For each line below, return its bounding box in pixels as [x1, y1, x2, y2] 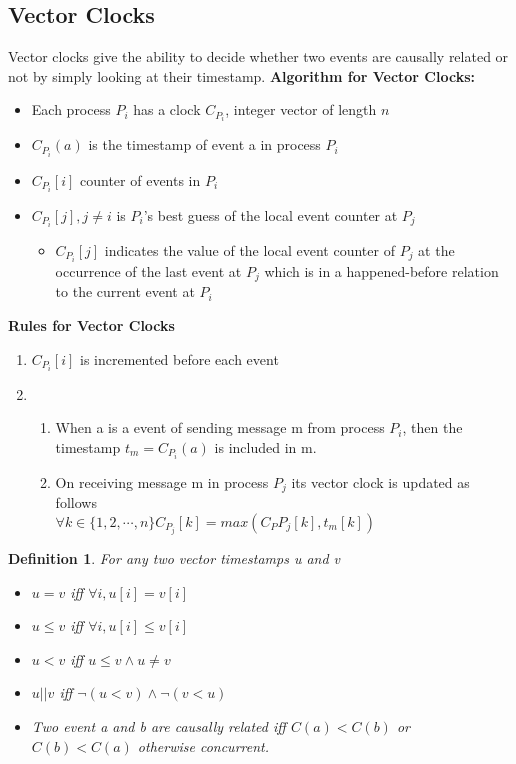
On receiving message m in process [55, 471, 269, 492]
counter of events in [80, 169, 201, 190]
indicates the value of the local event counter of [104, 239, 395, 260]
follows [55, 492, 97, 513]
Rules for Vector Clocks [8, 314, 175, 335]
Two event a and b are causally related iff [31, 715, 286, 736]
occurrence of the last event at [55, 260, 242, 281]
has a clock [133, 99, 201, 120]
